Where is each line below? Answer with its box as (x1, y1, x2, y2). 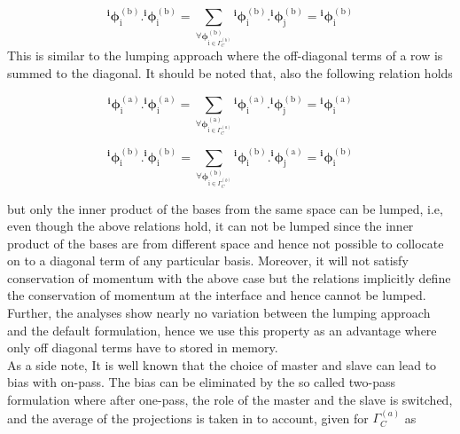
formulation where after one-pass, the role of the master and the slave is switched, (7, 391, 453, 409)
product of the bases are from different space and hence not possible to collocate (7, 233, 444, 252)
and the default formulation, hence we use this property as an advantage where (7, 320, 437, 339)
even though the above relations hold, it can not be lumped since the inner (7, 217, 414, 235)
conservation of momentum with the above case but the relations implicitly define (7, 268, 451, 287)
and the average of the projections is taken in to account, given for (7, 408, 369, 427)
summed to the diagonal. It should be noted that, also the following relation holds (7, 64, 453, 83)
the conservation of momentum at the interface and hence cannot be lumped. (7, 286, 426, 304)
